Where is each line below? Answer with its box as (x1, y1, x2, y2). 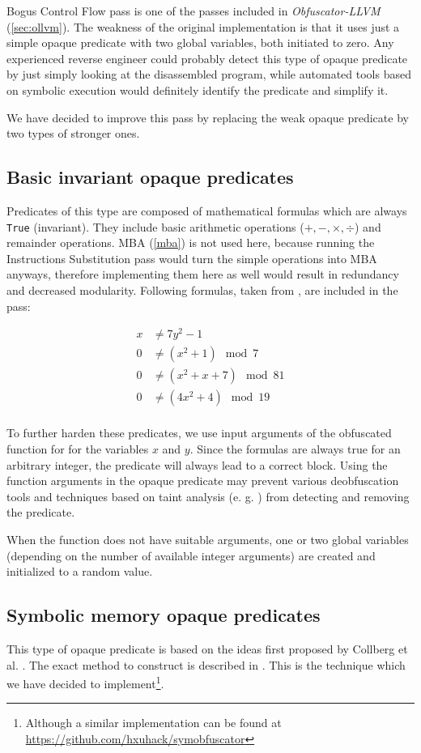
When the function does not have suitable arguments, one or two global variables (6, 530, 409, 547)
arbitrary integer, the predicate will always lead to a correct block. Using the (6, 456, 388, 473)
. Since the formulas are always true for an (189, 440, 401, 457)
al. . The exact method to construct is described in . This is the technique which (6, 656, 406, 673)
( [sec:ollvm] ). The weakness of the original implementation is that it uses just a (6, 18, 400, 35)
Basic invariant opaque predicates (6, 164, 294, 189)
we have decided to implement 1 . (6, 673, 164, 691)
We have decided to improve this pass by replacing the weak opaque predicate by (6, 108, 409, 125)
